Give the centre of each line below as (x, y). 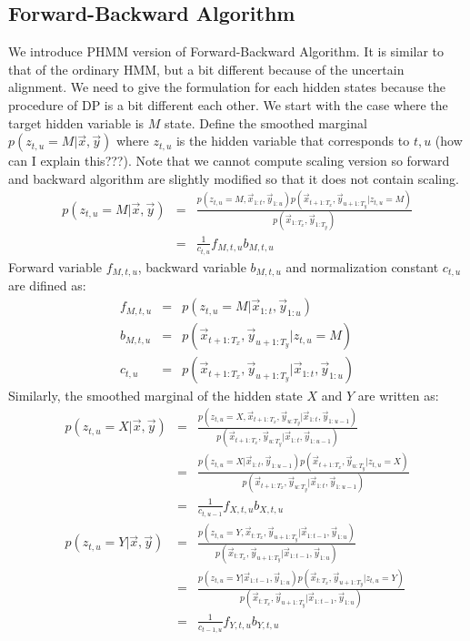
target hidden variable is (76, 122)
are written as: (398, 396)
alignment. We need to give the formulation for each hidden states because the (227, 87)
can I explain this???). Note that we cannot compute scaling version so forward (229, 161)
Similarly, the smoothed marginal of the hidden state (155, 396)
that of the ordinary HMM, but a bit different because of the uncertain (206, 69)
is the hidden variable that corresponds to (293, 141)
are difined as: (47, 285)
